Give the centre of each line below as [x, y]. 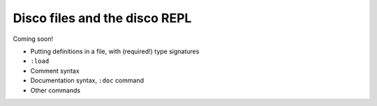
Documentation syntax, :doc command [87, 80]
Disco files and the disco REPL [102, 18]
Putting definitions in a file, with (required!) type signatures [115, 51]
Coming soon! [33, 39]
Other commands [55, 90]
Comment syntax [55, 71]
